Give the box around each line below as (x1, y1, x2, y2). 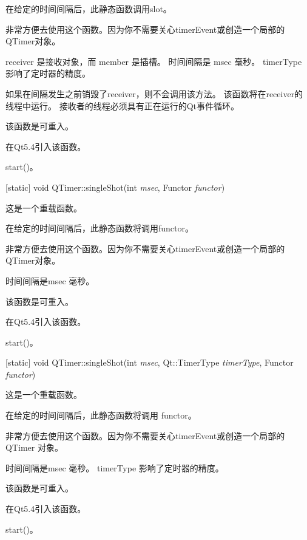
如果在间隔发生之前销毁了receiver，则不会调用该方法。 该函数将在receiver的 (5, 87, 303, 100)
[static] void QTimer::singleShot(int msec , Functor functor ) (5, 180, 225, 193)
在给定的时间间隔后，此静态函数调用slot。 (5, 2, 172, 15)
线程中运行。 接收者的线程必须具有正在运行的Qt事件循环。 (5, 99, 239, 112)
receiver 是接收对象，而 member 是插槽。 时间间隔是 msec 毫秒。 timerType (5, 55, 302, 67)
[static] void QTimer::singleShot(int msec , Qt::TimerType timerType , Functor (5, 356, 294, 369)
